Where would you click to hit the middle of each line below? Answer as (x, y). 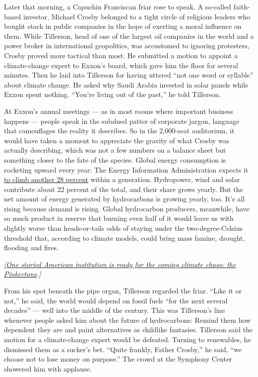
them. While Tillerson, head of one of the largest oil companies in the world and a (129, 36)
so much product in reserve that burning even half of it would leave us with (119, 218)
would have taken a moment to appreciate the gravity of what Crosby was (117, 140)
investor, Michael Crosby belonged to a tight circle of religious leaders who (137, 16)
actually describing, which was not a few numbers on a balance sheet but (115, 150)
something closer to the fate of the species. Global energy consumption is (115, 159)
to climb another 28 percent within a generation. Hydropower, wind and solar (122, 179)
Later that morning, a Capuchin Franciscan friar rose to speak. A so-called (118, 6)
